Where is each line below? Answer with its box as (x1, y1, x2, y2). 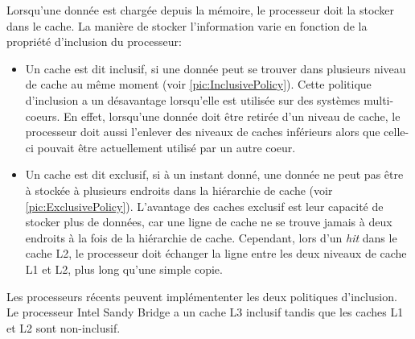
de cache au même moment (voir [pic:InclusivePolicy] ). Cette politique (25, 76, 372, 93)
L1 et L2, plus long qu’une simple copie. (25, 260, 223, 277)
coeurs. (25, 107, 60, 124)
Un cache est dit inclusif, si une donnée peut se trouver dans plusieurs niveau (25, 60, 406, 76)
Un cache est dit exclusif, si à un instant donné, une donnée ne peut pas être (25, 166, 404, 183)
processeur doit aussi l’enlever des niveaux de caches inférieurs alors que (25, 123, 380, 140)
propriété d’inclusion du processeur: (6, 33, 182, 50)
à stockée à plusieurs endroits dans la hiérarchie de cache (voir (25, 181, 333, 198)
